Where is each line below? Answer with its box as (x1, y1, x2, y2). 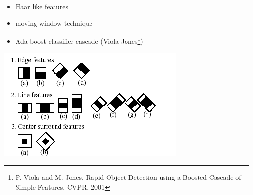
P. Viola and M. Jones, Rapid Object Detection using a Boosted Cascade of (15, 172, 241, 182)
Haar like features (15, 1, 69, 11)
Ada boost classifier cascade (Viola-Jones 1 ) (15, 35, 143, 46)
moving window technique (15, 18, 93, 28)
